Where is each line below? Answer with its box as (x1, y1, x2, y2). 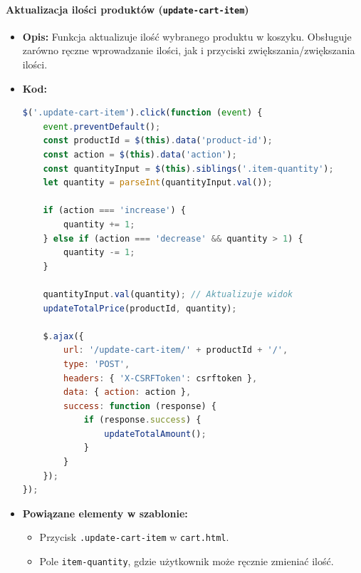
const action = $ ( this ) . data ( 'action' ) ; (43, 150, 237, 160)
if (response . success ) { (83, 415, 202, 425)
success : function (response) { (63, 401, 216, 411)
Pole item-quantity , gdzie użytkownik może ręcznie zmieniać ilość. (39, 554, 334, 569)
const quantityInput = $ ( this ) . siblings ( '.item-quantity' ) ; (43, 163, 334, 174)
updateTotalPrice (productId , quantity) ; (43, 303, 237, 314)
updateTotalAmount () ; (104, 428, 206, 439)
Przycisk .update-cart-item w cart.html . (39, 530, 229, 544)
